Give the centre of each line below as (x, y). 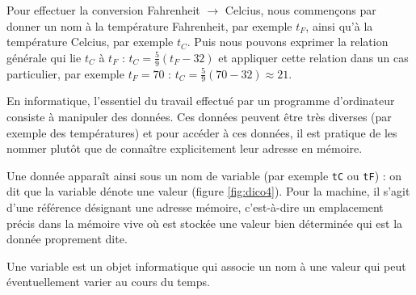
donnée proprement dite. (67, 239)
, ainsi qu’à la (339, 25)
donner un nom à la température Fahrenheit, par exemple (149, 25)
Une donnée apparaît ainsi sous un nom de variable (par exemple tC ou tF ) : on (204, 175)
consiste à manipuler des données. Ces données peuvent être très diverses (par (199, 117)
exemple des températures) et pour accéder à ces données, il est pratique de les (202, 132)
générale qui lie (44, 57)
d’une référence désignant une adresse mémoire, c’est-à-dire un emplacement (195, 207)
